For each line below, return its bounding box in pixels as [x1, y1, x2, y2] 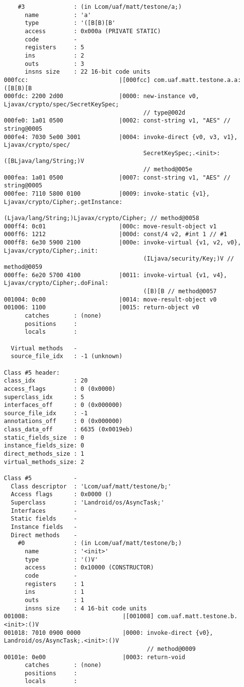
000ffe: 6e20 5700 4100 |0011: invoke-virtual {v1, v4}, [4, 271, 227, 279]
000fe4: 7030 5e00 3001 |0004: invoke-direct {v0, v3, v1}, [4, 133, 238, 141]
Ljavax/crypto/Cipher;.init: [4, 247, 98, 254]
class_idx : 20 [4, 377, 88, 384]
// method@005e [143, 166, 192, 173]
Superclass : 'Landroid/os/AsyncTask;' [11, 499, 165, 506]
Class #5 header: [4, 369, 60, 376]
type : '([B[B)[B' [24, 20, 116, 27]
